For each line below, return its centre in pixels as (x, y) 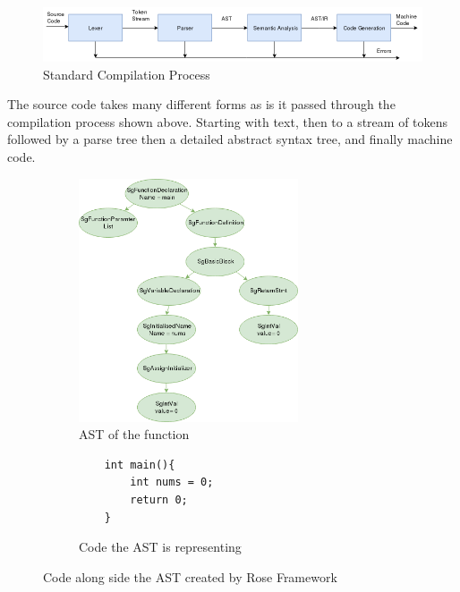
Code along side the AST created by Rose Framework (190, 576)
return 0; (159, 500)
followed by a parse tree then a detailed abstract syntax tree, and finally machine (230, 139)
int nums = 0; (172, 482)
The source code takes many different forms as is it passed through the (201, 104)
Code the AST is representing (160, 547)
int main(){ (140, 465)
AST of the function (134, 434)
